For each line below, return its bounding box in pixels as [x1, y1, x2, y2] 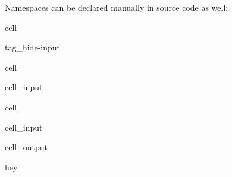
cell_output [5, 141, 48, 153]
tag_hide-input [5, 41, 60, 53]
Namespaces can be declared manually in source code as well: [5, 1, 228, 13]
